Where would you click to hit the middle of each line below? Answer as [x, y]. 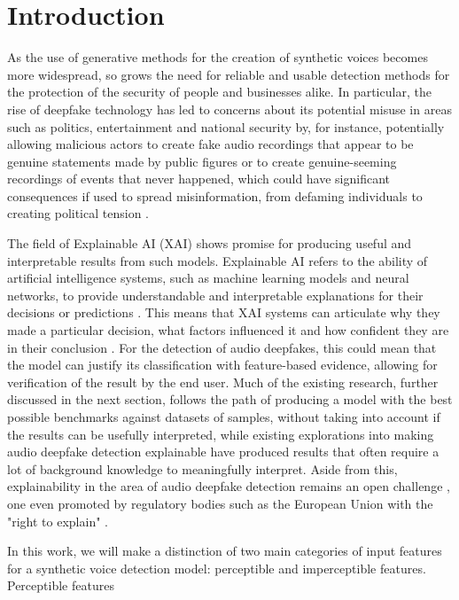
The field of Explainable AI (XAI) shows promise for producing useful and [210, 243]
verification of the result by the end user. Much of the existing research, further [223, 382]
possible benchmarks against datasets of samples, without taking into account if [224, 417]
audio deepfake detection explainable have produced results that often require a [223, 452]
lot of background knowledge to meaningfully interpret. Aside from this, [202, 468]
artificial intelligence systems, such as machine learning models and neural [208, 278]
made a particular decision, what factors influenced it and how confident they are [228, 330]
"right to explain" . [58, 521]
